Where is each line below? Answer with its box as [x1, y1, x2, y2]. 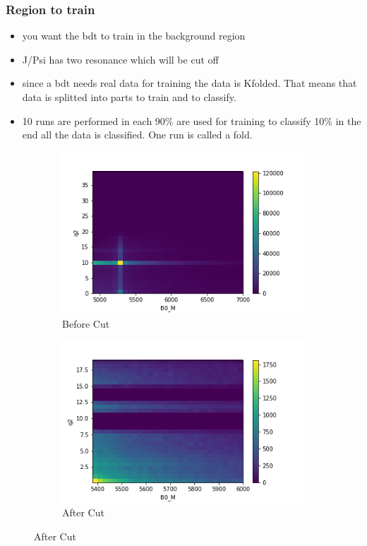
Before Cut [62, 316, 110, 331]
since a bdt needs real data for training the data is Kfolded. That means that [22, 76, 357, 90]
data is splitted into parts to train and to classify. [22, 90, 236, 104]
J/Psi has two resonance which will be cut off [22, 52, 219, 66]
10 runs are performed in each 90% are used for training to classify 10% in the [22, 113, 361, 128]
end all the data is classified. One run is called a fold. [22, 127, 253, 142]
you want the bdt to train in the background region [22, 28, 246, 43]
